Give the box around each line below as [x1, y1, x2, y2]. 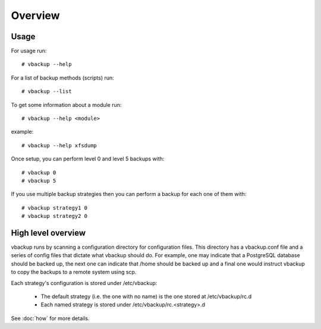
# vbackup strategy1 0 [21, 204, 88, 211]
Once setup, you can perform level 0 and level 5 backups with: [11, 155, 165, 163]
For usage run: [11, 48, 47, 55]
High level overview [11, 227, 86, 238]
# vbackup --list [21, 88, 72, 95]
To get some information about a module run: [11, 101, 122, 108]
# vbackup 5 [21, 177, 56, 184]
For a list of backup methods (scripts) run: [11, 74, 114, 81]
